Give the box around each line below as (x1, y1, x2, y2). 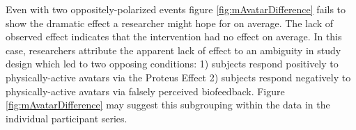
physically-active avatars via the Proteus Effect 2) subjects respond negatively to (6, 70, 351, 84)
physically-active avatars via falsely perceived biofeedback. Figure (6, 83, 285, 98)
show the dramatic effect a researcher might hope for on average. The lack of (6, 15, 334, 30)
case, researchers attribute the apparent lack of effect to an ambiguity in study (6, 42, 341, 57)
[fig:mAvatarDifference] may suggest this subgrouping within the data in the (6, 97, 330, 112)
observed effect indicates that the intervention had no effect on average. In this (6, 29, 342, 44)
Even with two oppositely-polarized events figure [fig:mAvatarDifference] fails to (6, 2, 346, 16)
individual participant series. (6, 111, 127, 125)
